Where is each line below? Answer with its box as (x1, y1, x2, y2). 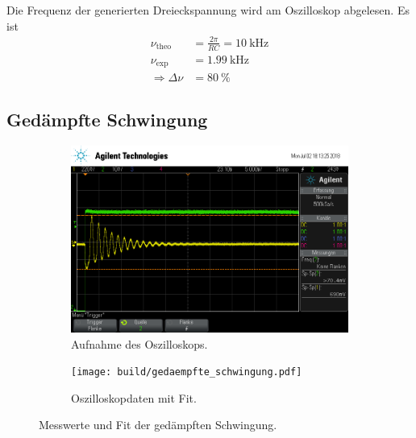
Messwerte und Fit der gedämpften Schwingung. (39, 416, 277, 433)
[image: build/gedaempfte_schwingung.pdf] (71, 366, 302, 378)
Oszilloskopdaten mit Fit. (71, 389, 197, 406)
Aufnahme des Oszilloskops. (71, 335, 208, 352)
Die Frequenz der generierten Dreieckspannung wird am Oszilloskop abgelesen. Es (6, 2, 410, 18)
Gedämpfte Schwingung (6, 107, 208, 132)
